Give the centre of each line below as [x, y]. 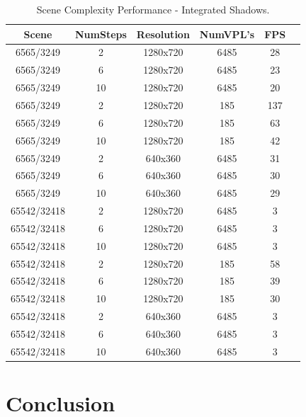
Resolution [163, 34]
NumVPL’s [227, 34]
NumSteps [101, 34]
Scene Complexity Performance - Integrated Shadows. [153, 9]
